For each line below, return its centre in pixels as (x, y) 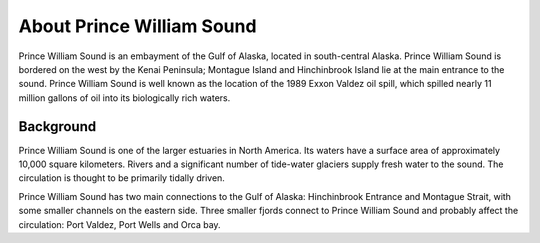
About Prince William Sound (137, 26)
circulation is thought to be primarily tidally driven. (121, 178)
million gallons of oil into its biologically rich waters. (124, 97)
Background (57, 126)
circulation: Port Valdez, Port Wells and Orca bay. (119, 224)
